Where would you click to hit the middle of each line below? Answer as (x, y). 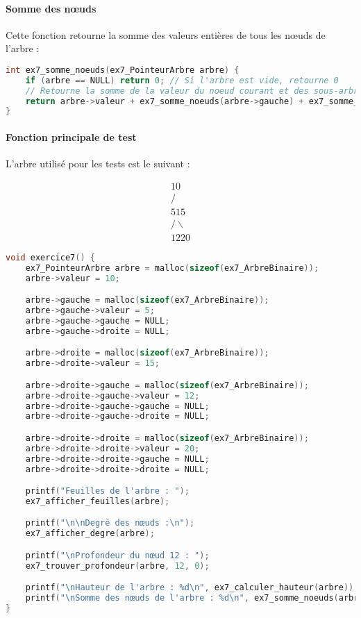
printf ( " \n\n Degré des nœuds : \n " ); (110, 523)
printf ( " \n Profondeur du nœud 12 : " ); (117, 555)
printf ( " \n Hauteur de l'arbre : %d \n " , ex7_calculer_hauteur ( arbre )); (192, 588)
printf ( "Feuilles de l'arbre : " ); (107, 491)
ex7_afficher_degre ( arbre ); (90, 534)
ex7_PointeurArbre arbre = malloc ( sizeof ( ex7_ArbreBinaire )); (172, 268)
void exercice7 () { (50, 257)
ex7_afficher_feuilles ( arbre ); (98, 501)
